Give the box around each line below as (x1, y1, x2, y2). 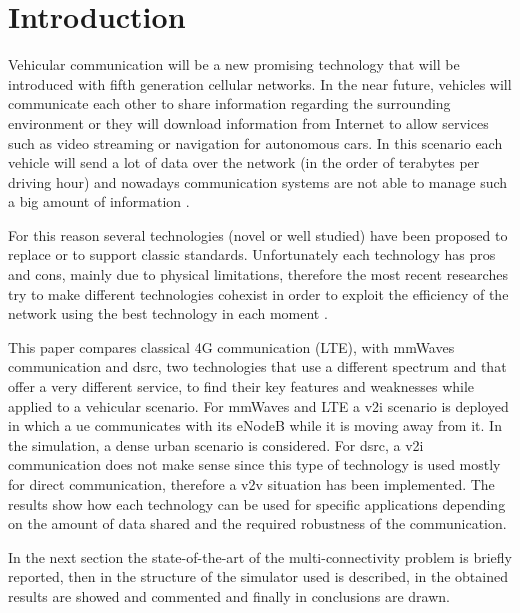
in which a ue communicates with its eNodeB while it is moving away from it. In (8, 415, 502, 436)
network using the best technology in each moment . (8, 303, 328, 324)
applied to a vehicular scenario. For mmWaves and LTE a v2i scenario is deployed (8, 395, 509, 416)
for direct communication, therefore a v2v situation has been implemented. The (8, 474, 495, 494)
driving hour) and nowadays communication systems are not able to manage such (8, 171, 508, 192)
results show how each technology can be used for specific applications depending (8, 493, 506, 514)
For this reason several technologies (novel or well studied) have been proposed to (8, 224, 508, 245)
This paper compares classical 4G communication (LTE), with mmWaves (8, 336, 455, 357)
